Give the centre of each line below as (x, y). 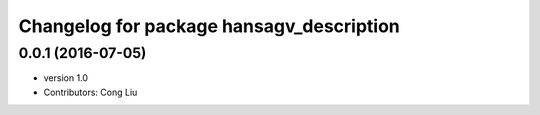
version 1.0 (66, 78)
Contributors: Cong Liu (90, 92)
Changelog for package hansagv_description (209, 26)
